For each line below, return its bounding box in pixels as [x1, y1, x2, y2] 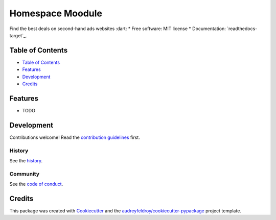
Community [9, 170, 39, 177]
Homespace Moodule [9, 8, 102, 19]
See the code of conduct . [9, 181, 63, 187]
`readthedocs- [226, 26, 258, 32]
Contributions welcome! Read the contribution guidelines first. [9, 134, 140, 140]
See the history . [9, 157, 43, 163]
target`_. [9, 32, 27, 38]
